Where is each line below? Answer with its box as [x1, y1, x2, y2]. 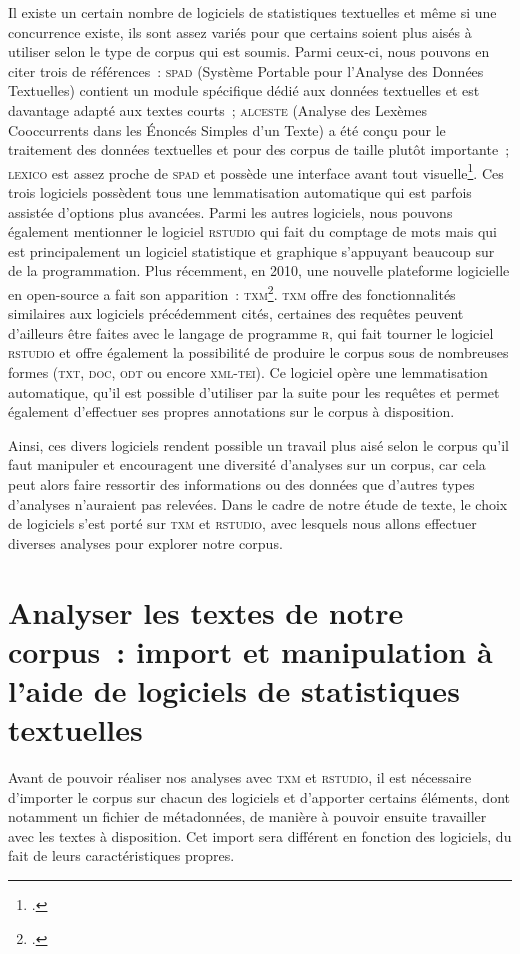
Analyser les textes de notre [8, 591, 404, 632]
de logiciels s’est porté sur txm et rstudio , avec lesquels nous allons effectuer [8, 513, 477, 534]
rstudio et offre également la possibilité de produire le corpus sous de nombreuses [8, 342, 509, 363]
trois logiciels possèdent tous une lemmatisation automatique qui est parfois [8, 182, 472, 202]
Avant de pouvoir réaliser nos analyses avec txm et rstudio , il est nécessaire [8, 767, 472, 788]
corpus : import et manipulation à [8, 630, 493, 671]
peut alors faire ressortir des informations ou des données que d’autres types [8, 473, 475, 494]
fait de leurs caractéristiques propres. [8, 845, 235, 866]
